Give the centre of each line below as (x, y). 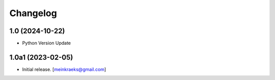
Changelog (33, 13)
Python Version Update (47, 43)
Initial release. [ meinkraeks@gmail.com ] (64, 69)
